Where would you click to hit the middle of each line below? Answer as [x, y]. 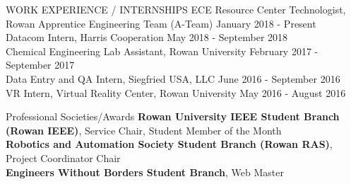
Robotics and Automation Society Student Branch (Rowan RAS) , [169, 144]
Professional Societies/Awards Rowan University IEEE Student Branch [173, 116]
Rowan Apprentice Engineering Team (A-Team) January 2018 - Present [161, 23]
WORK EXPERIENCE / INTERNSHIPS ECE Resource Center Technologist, [176, 9]
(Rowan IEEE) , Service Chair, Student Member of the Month [144, 130]
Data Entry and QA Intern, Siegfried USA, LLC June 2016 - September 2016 [173, 78]
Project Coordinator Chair [63, 157]
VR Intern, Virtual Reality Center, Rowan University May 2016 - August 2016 [176, 92]
